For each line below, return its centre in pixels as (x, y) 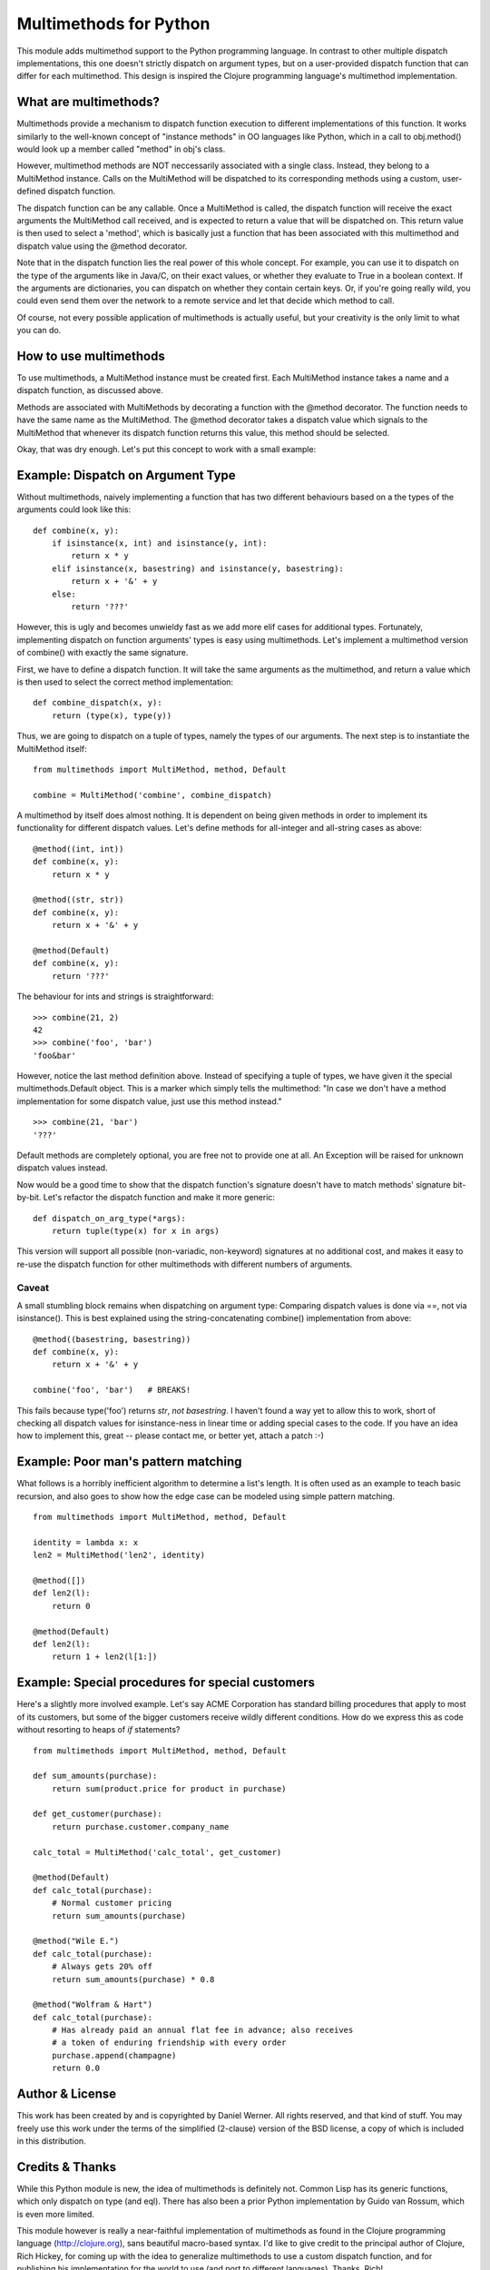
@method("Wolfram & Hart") (93, 2005)
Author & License (67, 2094)
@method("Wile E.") (76, 1941)
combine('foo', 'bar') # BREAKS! (112, 1390)
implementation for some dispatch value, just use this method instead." (149, 1101)
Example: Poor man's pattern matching (129, 1462)
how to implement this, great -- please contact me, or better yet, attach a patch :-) (170, 1436)
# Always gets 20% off (102, 1967)
